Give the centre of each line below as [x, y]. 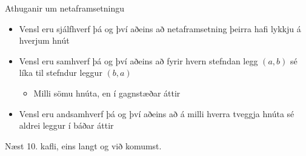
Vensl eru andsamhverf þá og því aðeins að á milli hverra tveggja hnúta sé [157, 113]
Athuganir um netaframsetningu [65, 8]
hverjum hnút [44, 40]
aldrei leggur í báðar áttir [66, 125]
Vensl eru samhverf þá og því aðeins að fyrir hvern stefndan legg [138, 60]
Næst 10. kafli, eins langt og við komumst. [83, 145]
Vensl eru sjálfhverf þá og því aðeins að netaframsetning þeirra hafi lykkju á [160, 28]
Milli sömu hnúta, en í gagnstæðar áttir [107, 93]
